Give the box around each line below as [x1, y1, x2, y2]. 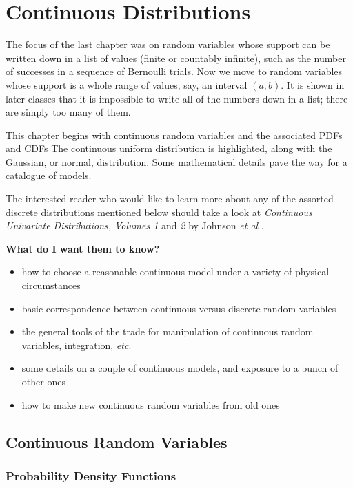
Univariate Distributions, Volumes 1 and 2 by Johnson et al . [6, 218, 264, 233]
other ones [21, 374, 65, 388]
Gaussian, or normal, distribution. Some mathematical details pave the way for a [6, 154, 347, 169]
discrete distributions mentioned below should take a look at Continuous [6, 204, 312, 219]
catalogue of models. [6, 168, 92, 182]
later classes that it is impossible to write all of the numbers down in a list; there [6, 91, 348, 105]
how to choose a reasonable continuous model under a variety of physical [21, 264, 330, 279]
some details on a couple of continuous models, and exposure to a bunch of [21, 361, 339, 375]
